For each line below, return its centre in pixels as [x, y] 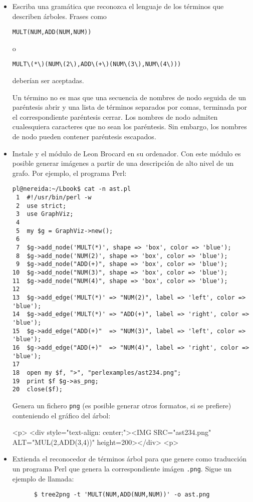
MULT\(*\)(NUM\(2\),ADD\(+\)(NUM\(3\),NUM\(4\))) [97, 64]
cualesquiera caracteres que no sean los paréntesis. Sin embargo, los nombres [130, 127]
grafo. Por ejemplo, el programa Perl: [69, 173]
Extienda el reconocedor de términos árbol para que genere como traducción [130, 459]
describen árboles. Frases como [59, 16]
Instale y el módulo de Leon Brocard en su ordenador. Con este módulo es [126, 153]
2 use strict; [41, 206]
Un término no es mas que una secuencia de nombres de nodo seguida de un [129, 97]
